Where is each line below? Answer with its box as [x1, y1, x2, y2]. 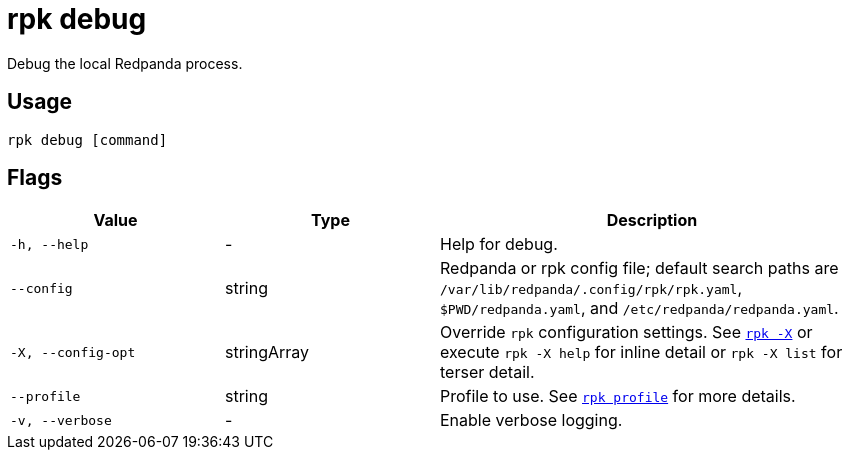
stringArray [225, 342, 310, 363]
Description [606, 210, 698, 231]
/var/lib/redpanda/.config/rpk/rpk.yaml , [440, 278, 743, 299]
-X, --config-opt [10, 344, 136, 360]
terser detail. [440, 362, 535, 383]
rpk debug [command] [7, 131, 168, 148]
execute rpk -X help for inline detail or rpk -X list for [440, 342, 843, 363]
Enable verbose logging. [440, 410, 623, 431]
